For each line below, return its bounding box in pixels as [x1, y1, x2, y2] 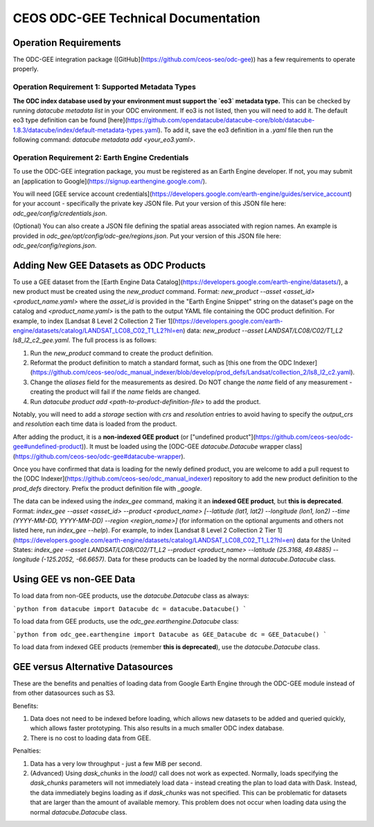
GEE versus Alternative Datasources [12, 660, 173, 673]
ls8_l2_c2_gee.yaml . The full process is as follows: [12, 336, 157, 344]
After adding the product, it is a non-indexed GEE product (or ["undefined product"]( [12, 433, 256, 441]
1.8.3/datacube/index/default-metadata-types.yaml [12, 126, 159, 134]
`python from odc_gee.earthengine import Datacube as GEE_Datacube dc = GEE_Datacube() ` [12, 630, 327, 638]
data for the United [296, 535, 351, 544]
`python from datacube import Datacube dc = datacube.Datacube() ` [12, 605, 247, 612]
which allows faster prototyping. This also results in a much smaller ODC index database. [30, 724, 285, 733]
